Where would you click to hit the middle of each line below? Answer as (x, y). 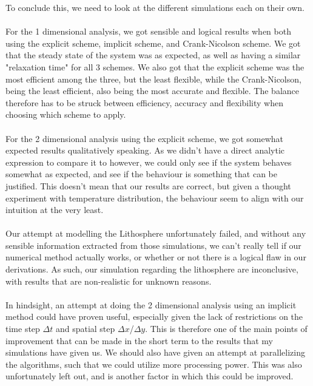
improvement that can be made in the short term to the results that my (139, 340)
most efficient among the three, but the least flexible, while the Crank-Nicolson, (153, 79)
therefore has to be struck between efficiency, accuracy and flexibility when (145, 102)
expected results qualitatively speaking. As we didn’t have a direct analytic (145, 150)
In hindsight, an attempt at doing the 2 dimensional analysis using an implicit (151, 304)
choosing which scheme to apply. (66, 114)
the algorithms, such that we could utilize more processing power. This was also (154, 364)
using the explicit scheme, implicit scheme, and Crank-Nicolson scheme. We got (153, 43)
